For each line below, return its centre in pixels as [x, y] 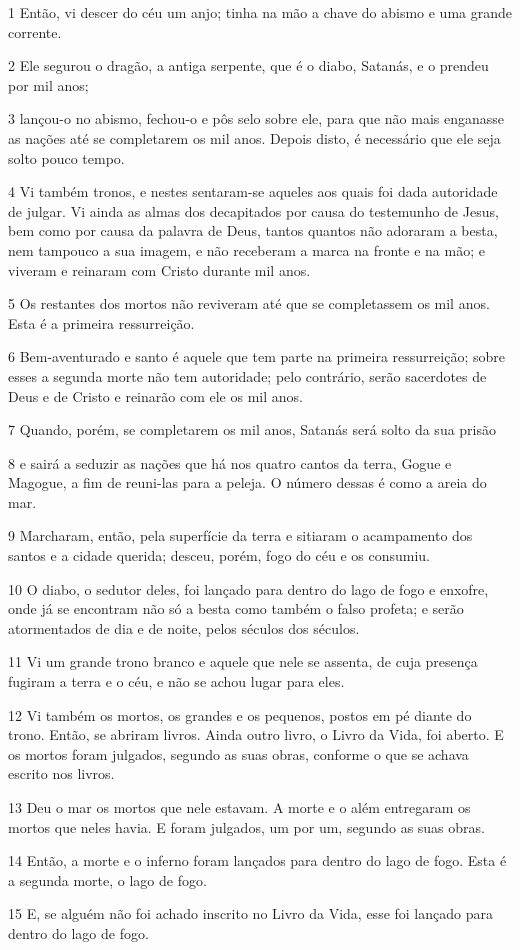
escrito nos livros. [61, 773]
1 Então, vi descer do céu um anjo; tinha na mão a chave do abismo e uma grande [260, 12]
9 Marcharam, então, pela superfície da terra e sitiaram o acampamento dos [240, 535]
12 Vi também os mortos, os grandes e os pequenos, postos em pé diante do [240, 714]
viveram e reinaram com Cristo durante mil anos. [159, 269]
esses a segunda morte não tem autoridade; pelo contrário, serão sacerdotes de [247, 375]
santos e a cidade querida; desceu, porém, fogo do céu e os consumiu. [219, 555]
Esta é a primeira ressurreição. [101, 322]
